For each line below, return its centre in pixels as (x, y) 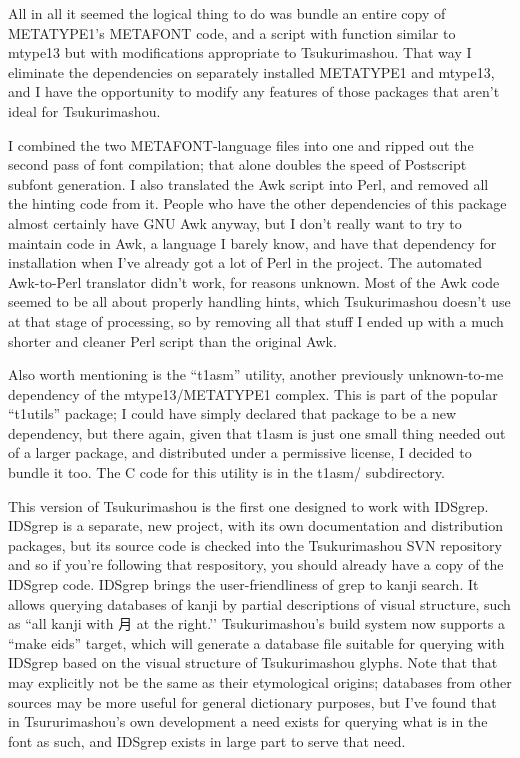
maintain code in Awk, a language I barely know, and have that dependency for (252, 242)
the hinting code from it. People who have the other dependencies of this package (257, 203)
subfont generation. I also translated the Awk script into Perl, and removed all (248, 183)
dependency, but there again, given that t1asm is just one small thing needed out (257, 432)
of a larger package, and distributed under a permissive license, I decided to (240, 452)
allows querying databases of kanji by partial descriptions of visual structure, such (259, 603)
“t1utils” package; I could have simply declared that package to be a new (232, 413)
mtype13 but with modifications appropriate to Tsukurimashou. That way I (240, 52)
